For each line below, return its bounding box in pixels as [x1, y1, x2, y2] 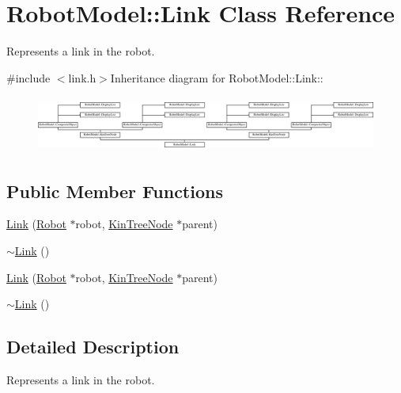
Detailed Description [6, 334, 180, 359]
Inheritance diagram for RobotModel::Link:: [110, 69, 323, 86]
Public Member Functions [6, 178, 223, 203]
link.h [68, 69, 96, 86]
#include [6, 69, 51, 86]
